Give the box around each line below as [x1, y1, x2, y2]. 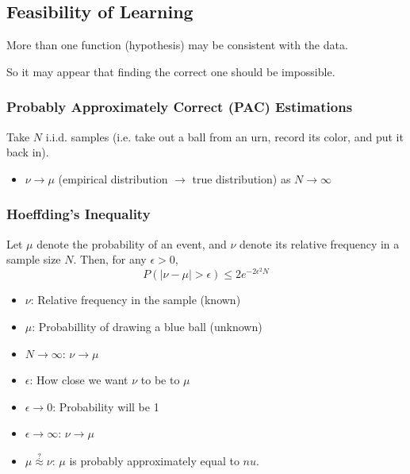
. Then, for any [73, 251, 147, 268]
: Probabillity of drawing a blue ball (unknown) [32, 318, 262, 335]
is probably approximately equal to [69, 453, 239, 469]
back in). [6, 144, 49, 160]
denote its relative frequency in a [239, 235, 400, 252]
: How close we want [29, 372, 128, 388]
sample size [6, 251, 61, 268]
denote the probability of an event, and [36, 235, 227, 252]
